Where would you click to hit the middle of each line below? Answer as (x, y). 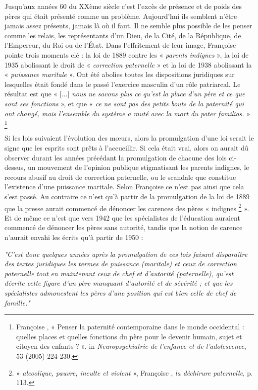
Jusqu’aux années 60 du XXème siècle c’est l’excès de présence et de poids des (123, 6)
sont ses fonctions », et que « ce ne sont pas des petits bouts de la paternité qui (124, 103)
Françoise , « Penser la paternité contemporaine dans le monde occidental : (130, 327)
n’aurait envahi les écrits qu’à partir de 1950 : (74, 237)
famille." (17, 302)
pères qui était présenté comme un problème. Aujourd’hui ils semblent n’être (121, 16)
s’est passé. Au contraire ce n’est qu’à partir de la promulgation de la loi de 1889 (127, 196)
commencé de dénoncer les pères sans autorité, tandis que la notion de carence (124, 227)
